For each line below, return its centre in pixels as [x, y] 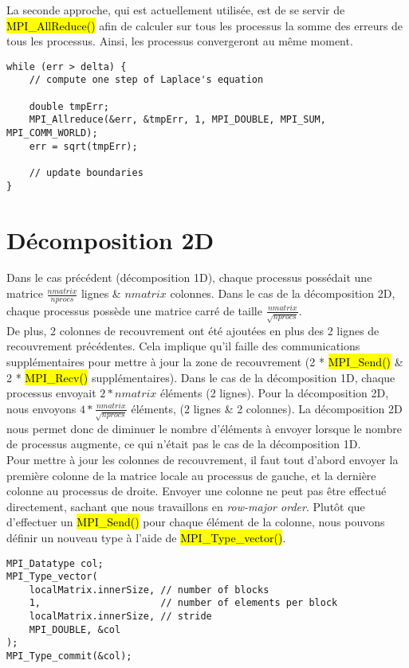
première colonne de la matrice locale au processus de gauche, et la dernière [191, 475]
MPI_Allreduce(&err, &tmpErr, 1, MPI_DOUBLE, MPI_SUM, [177, 120]
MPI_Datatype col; [55, 563]
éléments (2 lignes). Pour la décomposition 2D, [274, 393]
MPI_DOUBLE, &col [75, 629]
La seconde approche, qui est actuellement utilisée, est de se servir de [176, 10]
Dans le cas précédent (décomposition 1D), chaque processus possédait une [189, 277]
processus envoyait [51, 393]
